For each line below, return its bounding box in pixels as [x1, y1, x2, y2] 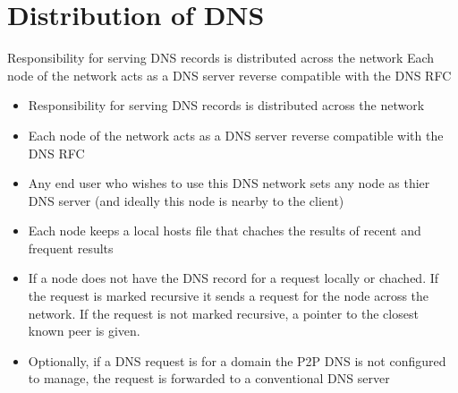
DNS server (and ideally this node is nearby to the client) [28, 191, 344, 209]
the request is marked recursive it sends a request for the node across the [28, 286, 429, 305]
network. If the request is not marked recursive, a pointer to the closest [28, 303, 419, 322]
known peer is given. [28, 321, 140, 340]
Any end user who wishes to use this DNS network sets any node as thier [28, 174, 430, 192]
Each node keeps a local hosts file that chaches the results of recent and [28, 221, 421, 240]
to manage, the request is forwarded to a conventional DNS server [28, 369, 390, 388]
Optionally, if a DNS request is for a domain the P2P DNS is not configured [28, 351, 446, 370]
